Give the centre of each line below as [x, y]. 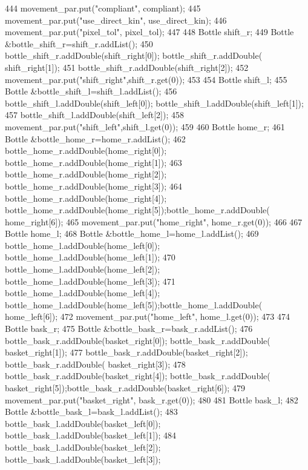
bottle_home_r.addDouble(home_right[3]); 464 [93, 186]
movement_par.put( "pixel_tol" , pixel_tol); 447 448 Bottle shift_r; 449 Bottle [149, 32]
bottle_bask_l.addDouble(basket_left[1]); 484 [91, 435]
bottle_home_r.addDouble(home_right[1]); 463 [93, 162]
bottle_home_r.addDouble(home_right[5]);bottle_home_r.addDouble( [137, 210]
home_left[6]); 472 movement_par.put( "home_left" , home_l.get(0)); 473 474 [147, 316]
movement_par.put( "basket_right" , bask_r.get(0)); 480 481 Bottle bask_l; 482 [152, 399]
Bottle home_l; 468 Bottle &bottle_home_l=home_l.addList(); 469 [132, 233]
